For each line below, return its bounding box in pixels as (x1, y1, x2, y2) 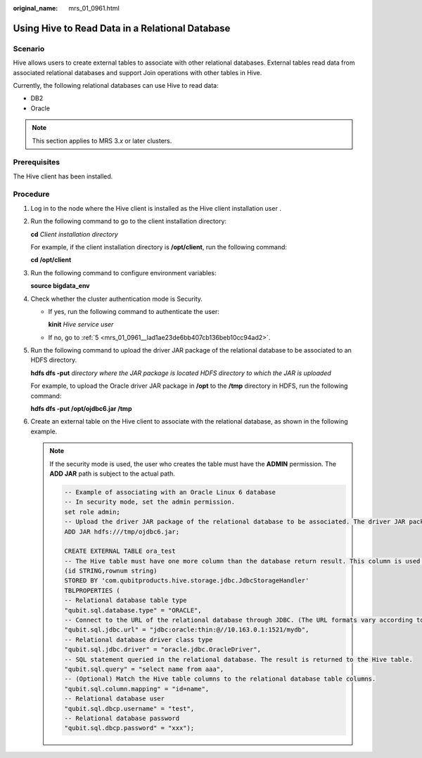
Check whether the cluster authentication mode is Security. (30, 294, 203, 303)
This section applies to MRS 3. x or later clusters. (32, 136, 172, 145)
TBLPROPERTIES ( (64, 587, 121, 594)
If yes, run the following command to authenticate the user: (48, 307, 219, 315)
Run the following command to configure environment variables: (30, 268, 217, 277)
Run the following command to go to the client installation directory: (30, 217, 227, 226)
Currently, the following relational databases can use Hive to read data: (13, 81, 219, 89)
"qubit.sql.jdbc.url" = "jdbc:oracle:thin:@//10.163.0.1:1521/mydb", (64, 626, 309, 634)
